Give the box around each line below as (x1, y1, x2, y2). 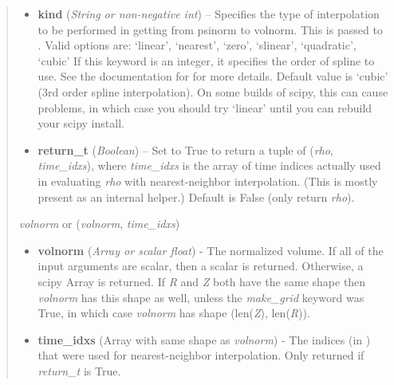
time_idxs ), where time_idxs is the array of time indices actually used (37, 157, 381, 174)
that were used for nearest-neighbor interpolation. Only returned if (37, 347, 364, 363)
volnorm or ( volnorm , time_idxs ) (18, 215, 180, 232)
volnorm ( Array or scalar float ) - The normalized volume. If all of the (37, 242, 384, 258)
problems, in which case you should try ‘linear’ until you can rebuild (37, 99, 372, 116)
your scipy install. (37, 115, 124, 132)
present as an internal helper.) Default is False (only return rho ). (37, 188, 355, 205)
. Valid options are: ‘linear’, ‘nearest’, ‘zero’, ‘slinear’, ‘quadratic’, (37, 37, 357, 53)
